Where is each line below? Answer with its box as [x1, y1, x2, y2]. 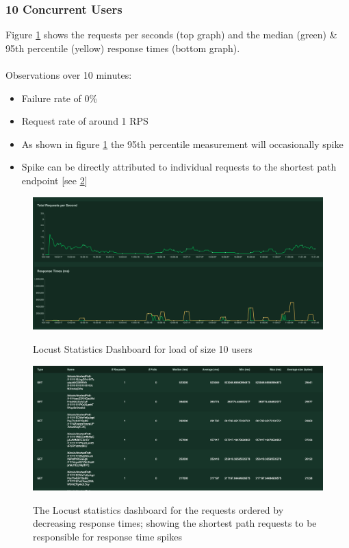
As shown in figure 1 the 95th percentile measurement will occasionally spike [21, 136, 344, 151]
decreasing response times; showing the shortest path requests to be [33, 516, 317, 530]
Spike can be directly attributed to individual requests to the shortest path [21, 160, 337, 174]
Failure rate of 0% [21, 90, 98, 105]
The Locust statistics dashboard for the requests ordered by [33, 502, 284, 516]
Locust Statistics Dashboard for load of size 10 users [33, 341, 253, 356]
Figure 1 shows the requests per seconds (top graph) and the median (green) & [5, 27, 337, 42]
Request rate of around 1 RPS [21, 114, 148, 128]
